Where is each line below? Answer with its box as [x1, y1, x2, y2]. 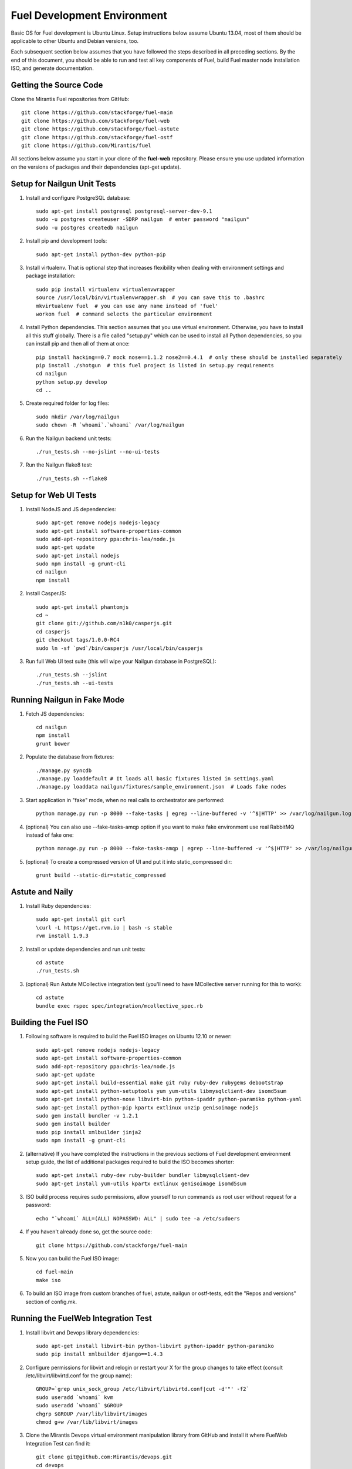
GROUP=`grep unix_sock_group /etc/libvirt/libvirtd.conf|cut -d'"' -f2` [36, 1386, 249, 1393]
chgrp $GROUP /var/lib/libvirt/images [36, 1410, 148, 1417]
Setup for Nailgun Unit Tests [11, 179, 117, 189]
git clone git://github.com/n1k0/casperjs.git [36, 620, 172, 627]
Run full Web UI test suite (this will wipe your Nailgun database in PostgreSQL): [25, 658, 216, 665]
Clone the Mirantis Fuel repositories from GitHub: [11, 96, 130, 103]
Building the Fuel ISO [11, 1017, 89, 1028]
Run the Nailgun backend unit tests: [25, 435, 111, 442]
